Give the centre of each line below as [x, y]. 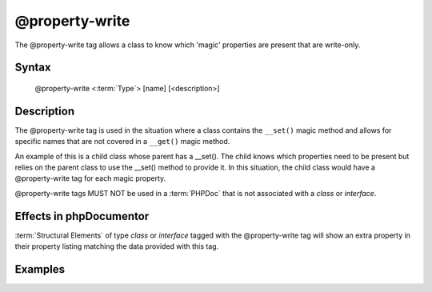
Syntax [33, 68]
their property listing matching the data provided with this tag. [117, 246]
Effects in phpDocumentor [82, 216]
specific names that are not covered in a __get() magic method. [122, 142]
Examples [40, 269]
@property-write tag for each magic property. [90, 178]
